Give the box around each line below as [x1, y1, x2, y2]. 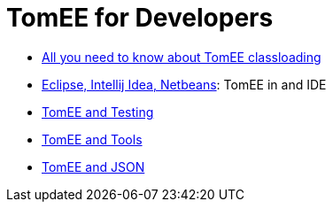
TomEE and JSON [42, 159, 145, 174]
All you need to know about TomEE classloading [42, 49, 321, 65]
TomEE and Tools [42, 131, 143, 147]
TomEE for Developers [6, 3, 274, 33]
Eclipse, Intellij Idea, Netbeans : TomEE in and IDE [42, 76, 327, 92]
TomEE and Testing [42, 104, 154, 120]
